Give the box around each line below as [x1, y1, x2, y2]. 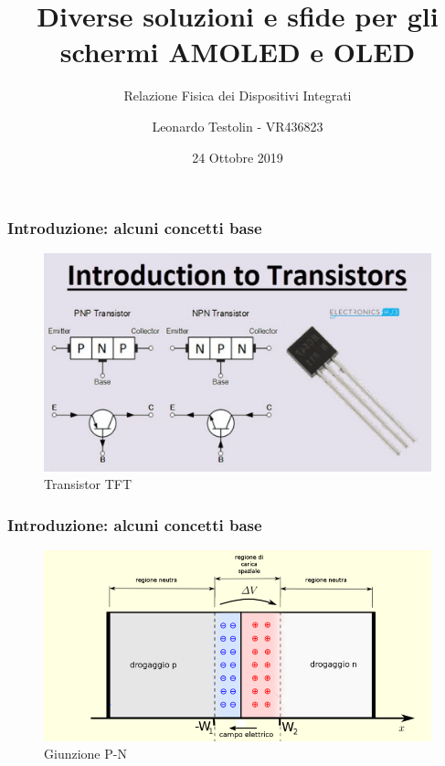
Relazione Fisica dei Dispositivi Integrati [123, 86, 352, 105]
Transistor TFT [44, 474, 132, 494]
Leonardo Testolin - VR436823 [152, 116, 323, 135]
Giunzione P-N [44, 744, 127, 763]
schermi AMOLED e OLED [59, 33, 416, 70]
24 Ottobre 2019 [192, 147, 283, 166]
